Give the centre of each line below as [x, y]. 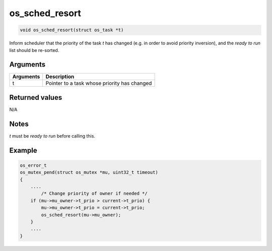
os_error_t [33, 165]
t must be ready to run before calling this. [52, 136]
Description [60, 77]
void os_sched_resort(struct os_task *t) [72, 30]
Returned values [36, 98]
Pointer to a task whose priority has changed [99, 83]
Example [23, 150]
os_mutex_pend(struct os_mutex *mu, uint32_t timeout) [89, 172]
